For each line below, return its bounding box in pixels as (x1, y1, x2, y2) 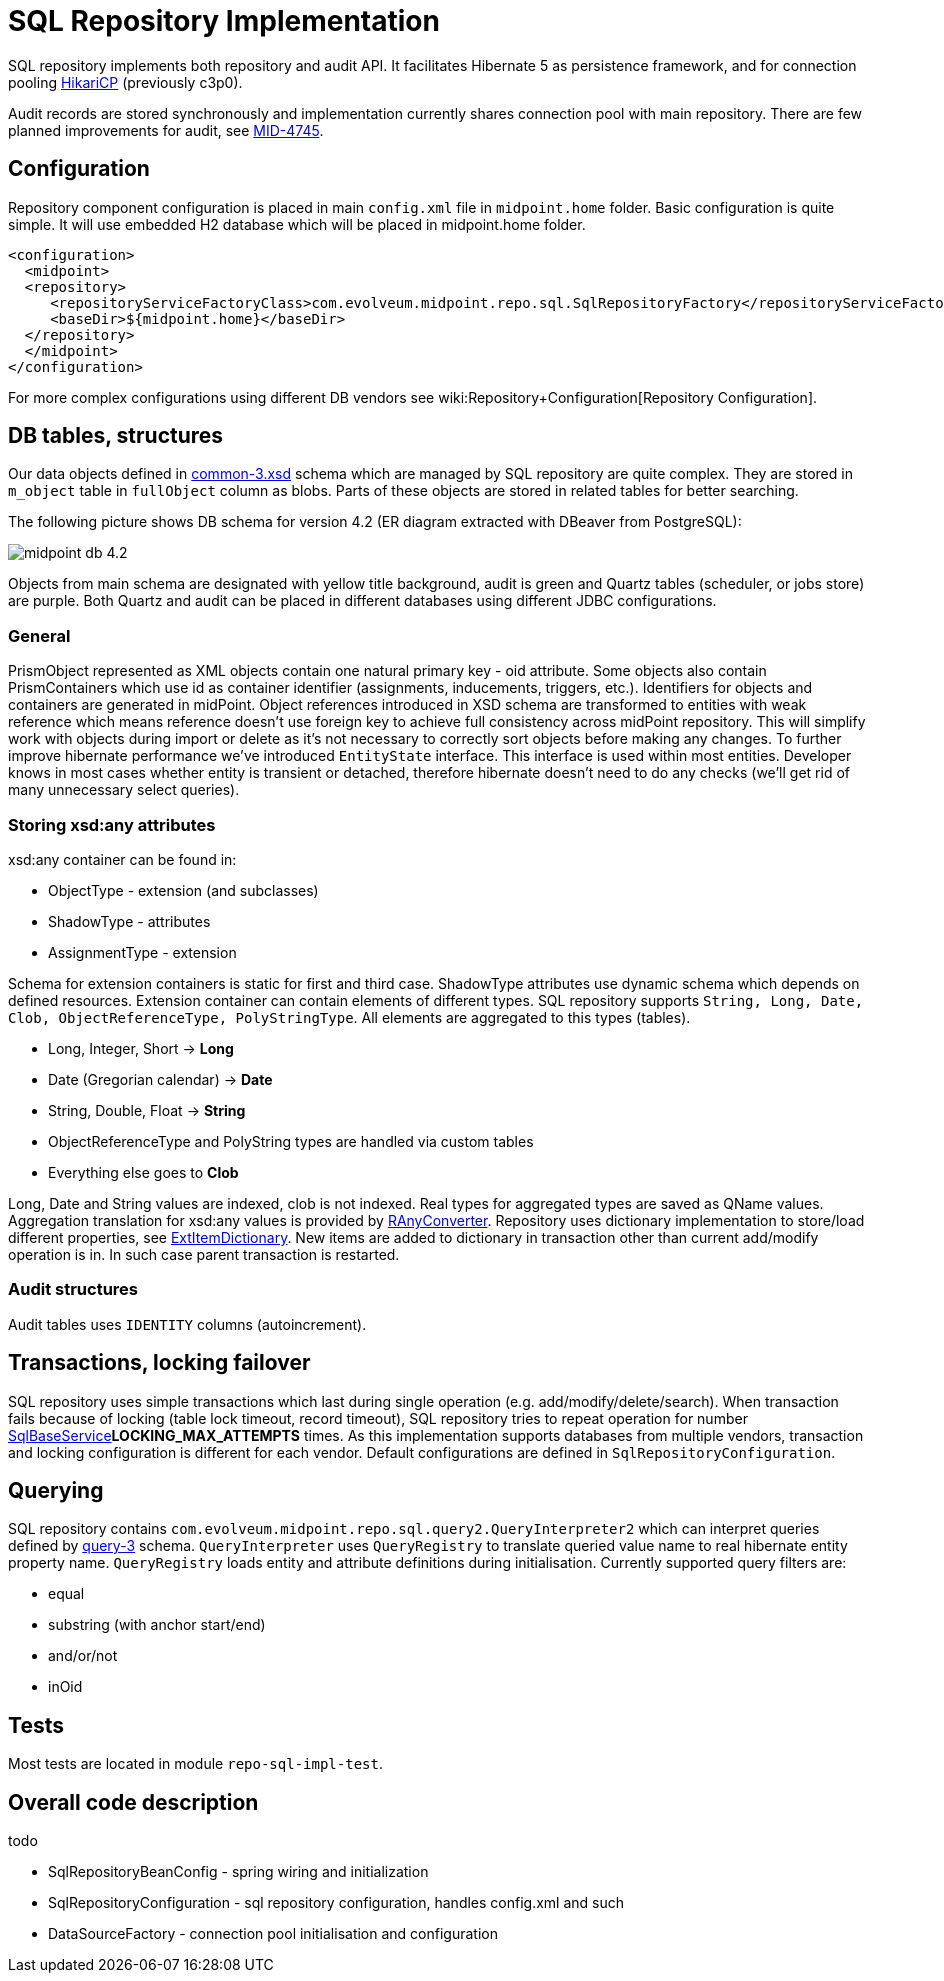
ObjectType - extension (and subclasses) (48, 881, 319, 899)
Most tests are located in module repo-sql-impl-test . (8, 1755, 383, 1773)
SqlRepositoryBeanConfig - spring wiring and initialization (48, 1863, 429, 1881)
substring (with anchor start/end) (48, 1616, 266, 1634)
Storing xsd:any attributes (8, 814, 216, 835)
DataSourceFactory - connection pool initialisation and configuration (48, 1925, 498, 1943)
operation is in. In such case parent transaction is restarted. (8, 1245, 400, 1263)
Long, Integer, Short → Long (48, 1039, 234, 1057)
